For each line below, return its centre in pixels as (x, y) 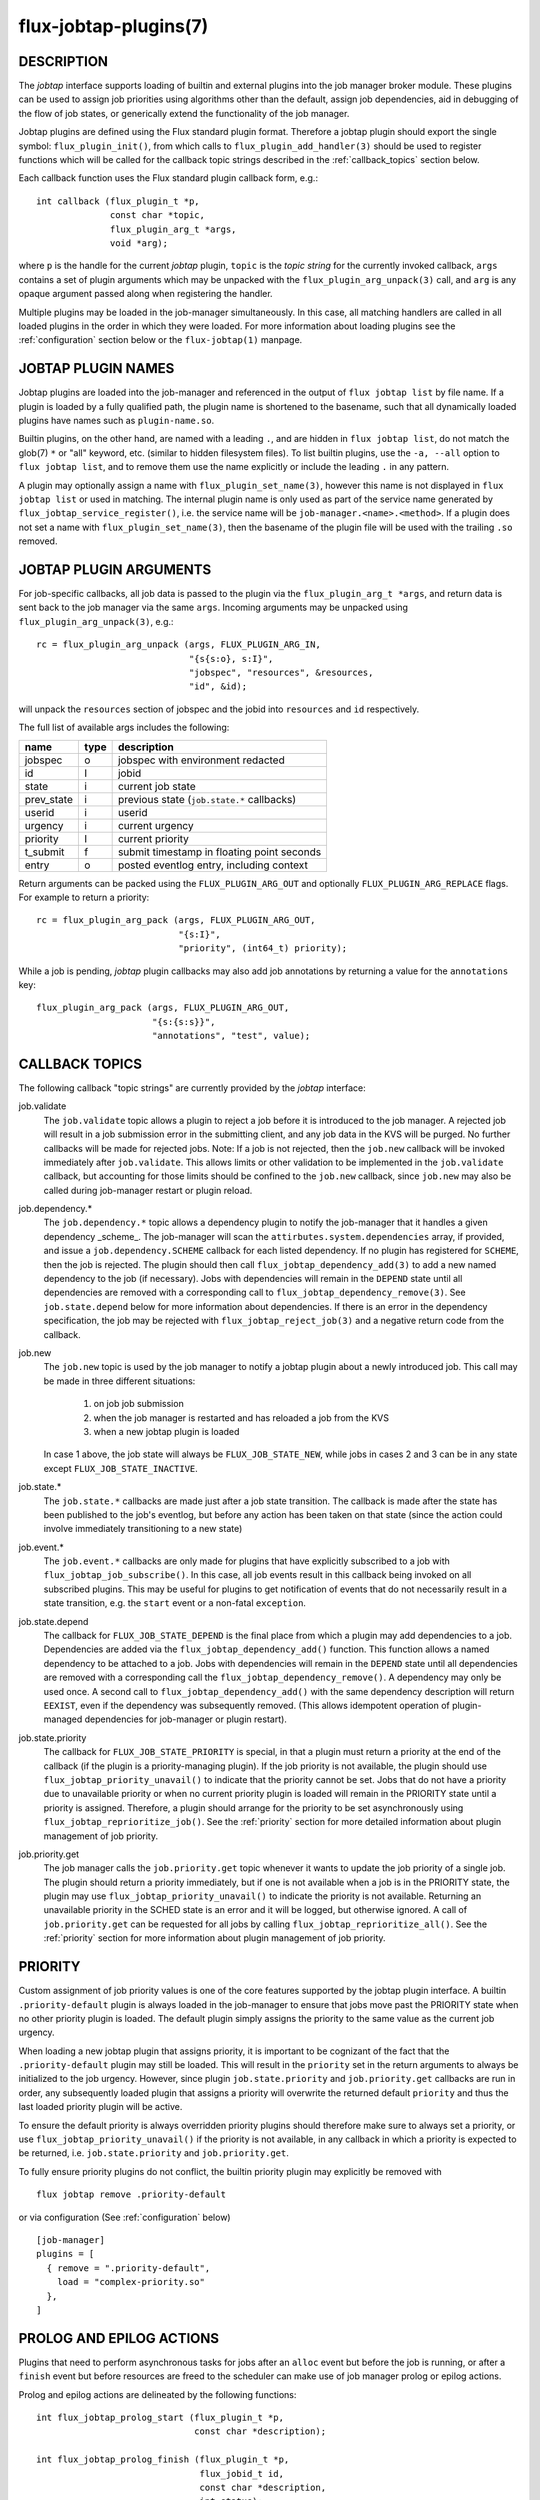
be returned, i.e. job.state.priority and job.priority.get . (153, 2153)
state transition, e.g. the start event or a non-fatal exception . (175, 1603)
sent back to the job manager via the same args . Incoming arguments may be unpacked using (213, 607)
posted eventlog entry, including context (213, 865)
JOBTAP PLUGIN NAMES (96, 368)
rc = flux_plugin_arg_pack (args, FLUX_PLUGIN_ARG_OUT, (176, 920)
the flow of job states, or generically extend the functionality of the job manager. (184, 113)
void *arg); (139, 243)
